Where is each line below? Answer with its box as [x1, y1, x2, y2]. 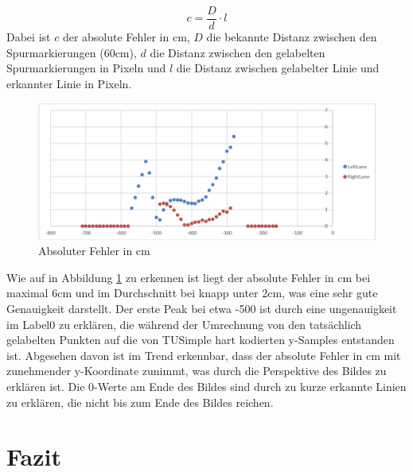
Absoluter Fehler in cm [38, 242, 150, 259]
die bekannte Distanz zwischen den [206, 29, 377, 45]
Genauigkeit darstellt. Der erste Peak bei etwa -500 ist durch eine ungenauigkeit [6, 300, 397, 317]
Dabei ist [6, 29, 51, 45]
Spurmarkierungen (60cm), [6, 44, 137, 60]
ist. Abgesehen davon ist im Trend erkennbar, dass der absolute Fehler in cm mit [6, 346, 401, 363]
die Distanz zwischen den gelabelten [150, 44, 325, 60]
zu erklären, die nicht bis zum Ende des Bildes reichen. [6, 393, 274, 410]
